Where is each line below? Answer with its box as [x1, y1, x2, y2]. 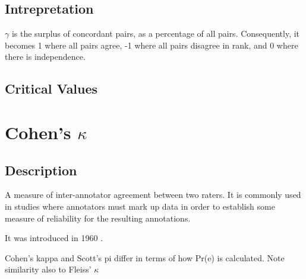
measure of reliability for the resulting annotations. [5, 211, 191, 224]
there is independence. [5, 50, 86, 63]
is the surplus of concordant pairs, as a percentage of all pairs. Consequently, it [11, 27, 300, 40]
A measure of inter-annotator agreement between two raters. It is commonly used [5, 188, 301, 201]
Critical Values [5, 79, 98, 98]
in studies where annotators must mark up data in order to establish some [5, 200, 275, 212]
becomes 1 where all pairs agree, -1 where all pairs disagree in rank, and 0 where [5, 39, 298, 51]
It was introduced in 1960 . [5, 232, 103, 244]
